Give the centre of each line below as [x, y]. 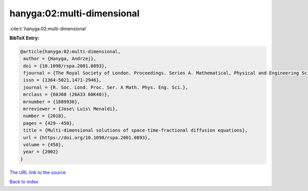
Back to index [24, 182]
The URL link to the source [38, 172]
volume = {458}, [44, 145]
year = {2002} [41, 152]
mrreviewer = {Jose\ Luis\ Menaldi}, [71, 109]
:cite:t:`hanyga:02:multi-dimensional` [48, 29]
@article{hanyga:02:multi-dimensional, [70, 51]
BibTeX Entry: [24, 38]
